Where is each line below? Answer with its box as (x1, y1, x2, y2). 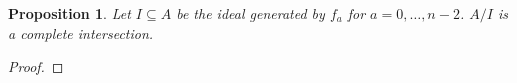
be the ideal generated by (176, 3, 325, 23)
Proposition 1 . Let (8, 3, 131, 23)
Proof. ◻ (8, 56, 64, 77)
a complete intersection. (8, 22, 154, 43)
